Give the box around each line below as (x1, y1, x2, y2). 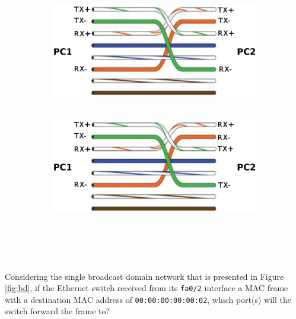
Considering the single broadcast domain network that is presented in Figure (5, 270, 284, 282)
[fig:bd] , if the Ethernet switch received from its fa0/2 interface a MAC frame (5, 282, 288, 294)
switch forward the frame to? (5, 305, 110, 317)
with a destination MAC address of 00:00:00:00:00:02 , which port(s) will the (5, 293, 291, 305)
